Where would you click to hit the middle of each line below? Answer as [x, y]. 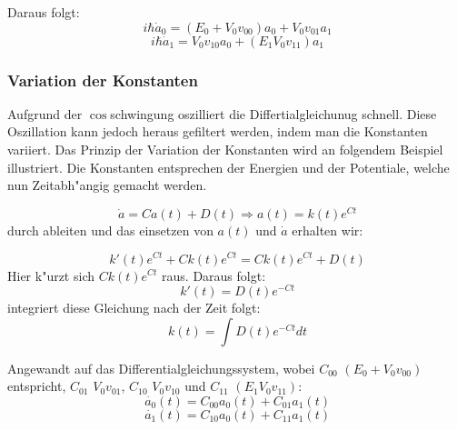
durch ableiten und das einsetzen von [110, 230]
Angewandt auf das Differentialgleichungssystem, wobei [161, 368]
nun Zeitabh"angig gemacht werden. [107, 185]
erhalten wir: [328, 230]
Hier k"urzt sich [51, 275]
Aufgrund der [45, 113]
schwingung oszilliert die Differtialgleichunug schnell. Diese [273, 113]
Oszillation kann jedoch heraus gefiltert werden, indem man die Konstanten [218, 131]
